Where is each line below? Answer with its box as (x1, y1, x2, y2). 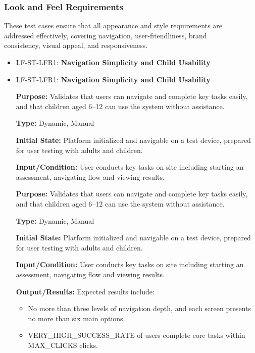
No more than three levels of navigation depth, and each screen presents (28, 303, 251, 314)
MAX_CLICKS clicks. (28, 339, 98, 350)
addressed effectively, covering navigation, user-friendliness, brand (4, 30, 207, 40)
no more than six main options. (28, 313, 125, 323)
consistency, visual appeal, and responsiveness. (4, 40, 148, 51)
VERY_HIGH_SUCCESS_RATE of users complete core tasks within (28, 330, 245, 340)
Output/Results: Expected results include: (16, 286, 155, 296)
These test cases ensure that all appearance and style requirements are (4, 20, 222, 31)
